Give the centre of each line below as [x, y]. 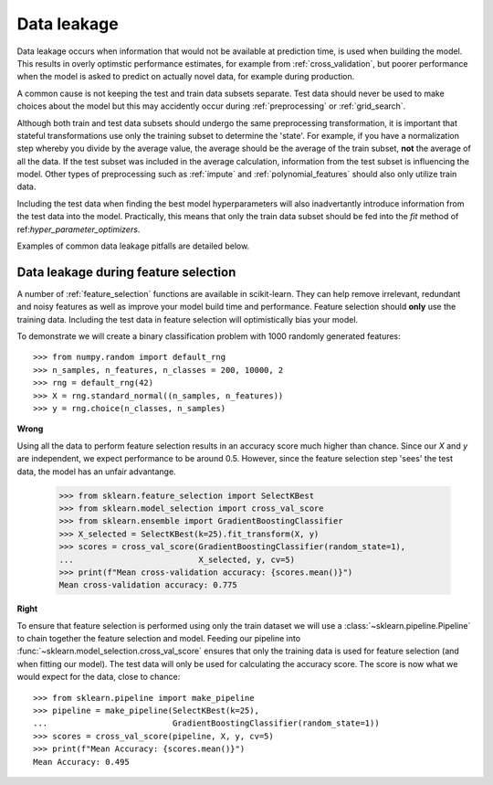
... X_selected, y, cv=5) [177, 559]
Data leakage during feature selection [126, 272]
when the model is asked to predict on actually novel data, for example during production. [186, 77]
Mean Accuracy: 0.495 [81, 762]
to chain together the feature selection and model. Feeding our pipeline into [159, 639]
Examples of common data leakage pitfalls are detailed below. [133, 246]
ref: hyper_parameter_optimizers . [79, 229]
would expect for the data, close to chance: [99, 677]
